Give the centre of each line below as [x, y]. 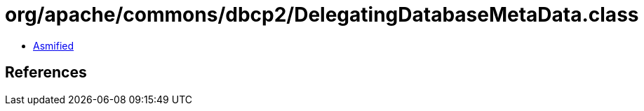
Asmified [54, 45]
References [46, 73]
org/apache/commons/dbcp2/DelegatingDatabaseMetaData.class [322, 15]
